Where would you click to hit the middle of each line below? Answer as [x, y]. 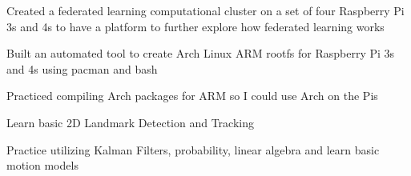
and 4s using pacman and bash [82, 68]
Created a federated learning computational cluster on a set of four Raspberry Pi [205, 10]
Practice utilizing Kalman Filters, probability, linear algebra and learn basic [193, 149]
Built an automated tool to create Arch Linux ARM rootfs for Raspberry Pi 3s [201, 53]
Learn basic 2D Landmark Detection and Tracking [130, 122]
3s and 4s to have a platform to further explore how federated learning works [195, 26]
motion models [42, 165]
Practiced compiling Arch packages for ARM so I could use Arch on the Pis [192, 96]
